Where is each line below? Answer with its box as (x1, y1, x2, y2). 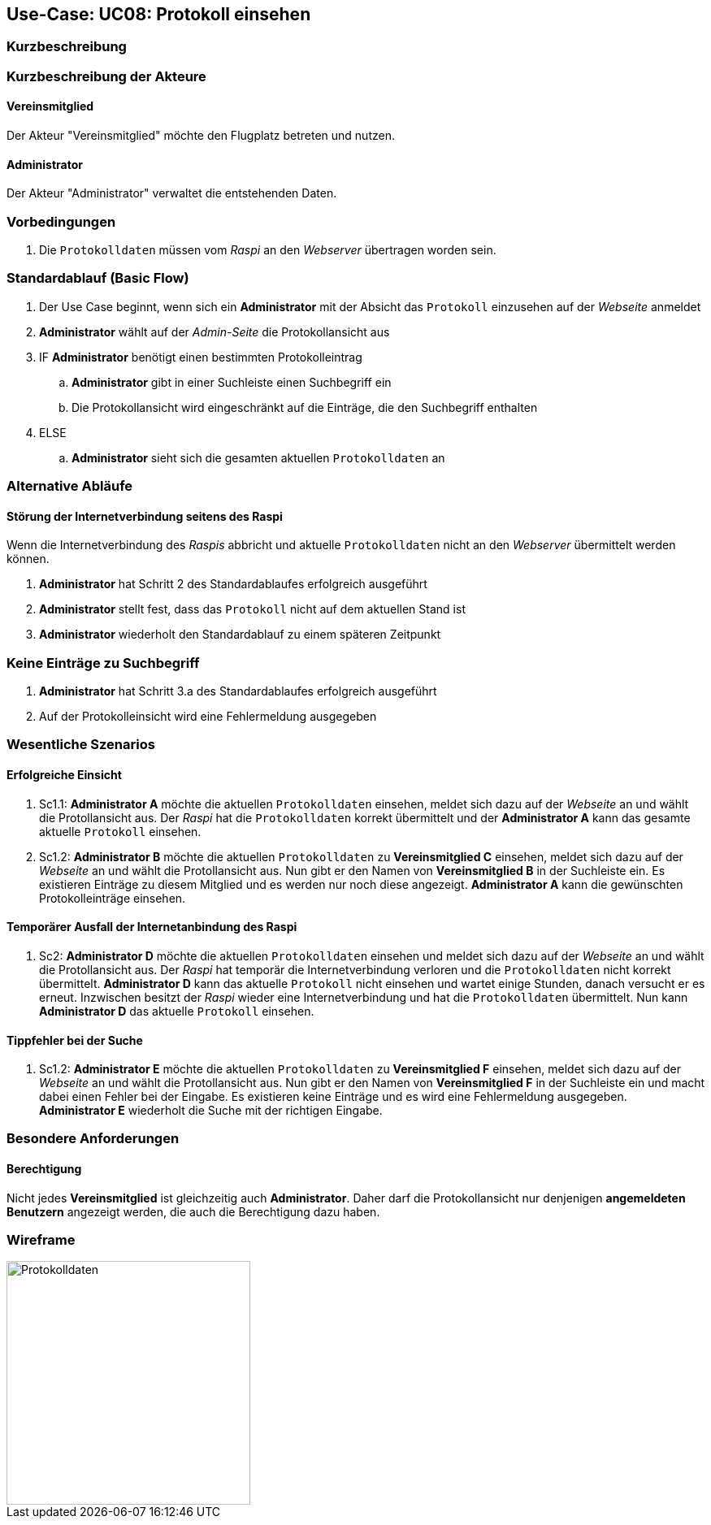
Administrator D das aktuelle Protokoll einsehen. (39, 1003, 314, 1018)
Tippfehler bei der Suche (7, 1033, 143, 1047)
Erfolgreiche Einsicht (7, 768, 122, 782)
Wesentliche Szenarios (7, 736, 155, 753)
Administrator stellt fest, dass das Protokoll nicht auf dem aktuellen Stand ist (39, 602, 466, 617)
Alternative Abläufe (7, 478, 133, 495)
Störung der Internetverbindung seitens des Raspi (7, 509, 283, 523)
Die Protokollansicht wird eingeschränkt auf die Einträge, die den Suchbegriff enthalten (72, 400, 538, 414)
